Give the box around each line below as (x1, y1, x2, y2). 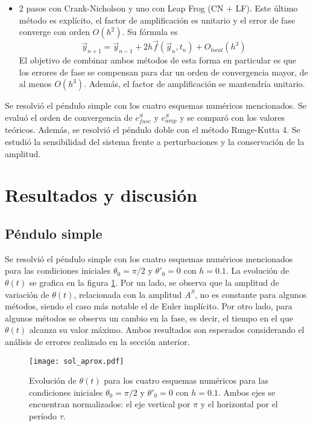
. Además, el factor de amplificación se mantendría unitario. (84, 77, 305, 90)
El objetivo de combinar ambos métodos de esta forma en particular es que (19, 54, 297, 66)
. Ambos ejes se (218, 386, 276, 398)
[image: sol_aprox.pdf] (29, 357, 124, 366)
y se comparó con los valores (180, 111, 285, 123)
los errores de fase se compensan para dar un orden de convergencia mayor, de (19, 65, 308, 78)
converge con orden (19, 25, 90, 38)
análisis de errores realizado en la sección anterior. (5, 335, 190, 347)
